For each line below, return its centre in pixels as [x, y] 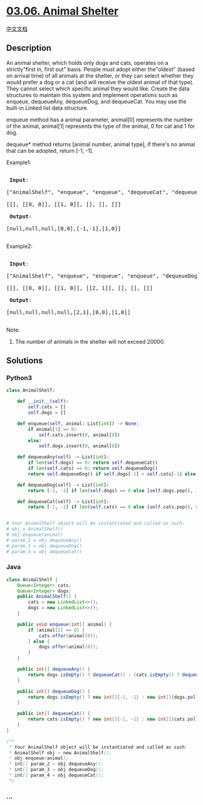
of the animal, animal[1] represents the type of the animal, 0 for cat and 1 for [101, 126]
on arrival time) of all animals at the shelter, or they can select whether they [100, 75]
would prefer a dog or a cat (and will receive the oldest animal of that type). [100, 82]
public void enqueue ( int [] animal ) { [65, 624]
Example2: [19, 246]
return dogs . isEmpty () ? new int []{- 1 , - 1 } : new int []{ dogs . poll [113, 697]
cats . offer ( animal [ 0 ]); [68, 636]
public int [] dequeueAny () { [54, 669]
